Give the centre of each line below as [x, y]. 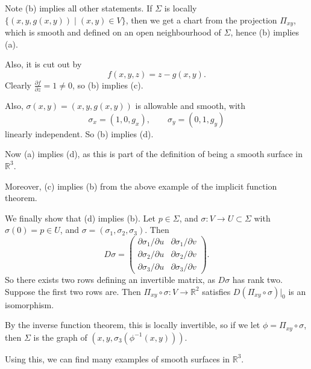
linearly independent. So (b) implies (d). [79, 133]
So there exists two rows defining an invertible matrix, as [110, 280]
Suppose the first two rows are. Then [73, 291]
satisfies [216, 291]
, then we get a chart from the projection [201, 20]
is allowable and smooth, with [190, 106]
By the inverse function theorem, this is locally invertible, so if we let [133, 325]
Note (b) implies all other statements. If [79, 8]
